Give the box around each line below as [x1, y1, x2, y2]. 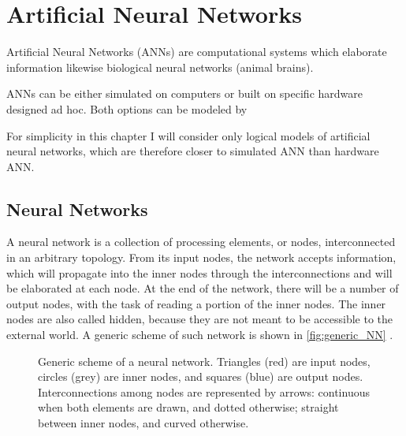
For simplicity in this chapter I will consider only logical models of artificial [6, 127, 371, 143]
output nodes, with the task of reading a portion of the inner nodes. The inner [6, 295, 386, 311]
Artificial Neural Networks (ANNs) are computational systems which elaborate [6, 43, 387, 60]
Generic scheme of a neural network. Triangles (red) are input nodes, [38, 352, 371, 369]
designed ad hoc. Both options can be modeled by [6, 100, 248, 117]
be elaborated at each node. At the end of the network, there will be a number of [6, 280, 399, 296]
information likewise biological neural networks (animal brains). [6, 58, 314, 75]
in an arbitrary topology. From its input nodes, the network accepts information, [6, 249, 397, 266]
